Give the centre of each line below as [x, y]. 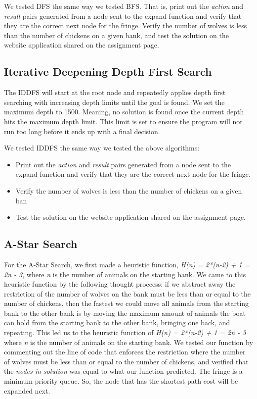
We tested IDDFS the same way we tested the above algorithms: [102, 148]
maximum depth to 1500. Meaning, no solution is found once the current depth [124, 112]
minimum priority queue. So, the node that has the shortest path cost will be [121, 381]
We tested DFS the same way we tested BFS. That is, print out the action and [124, 6]
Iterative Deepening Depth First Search [108, 72]
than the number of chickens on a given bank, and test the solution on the [116, 35]
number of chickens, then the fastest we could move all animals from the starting [127, 303]
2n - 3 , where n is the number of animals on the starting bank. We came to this [125, 274]
